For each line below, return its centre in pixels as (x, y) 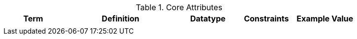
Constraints (266, 19)
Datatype (208, 19)
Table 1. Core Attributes (179, 7)
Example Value (325, 19)
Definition (121, 19)
